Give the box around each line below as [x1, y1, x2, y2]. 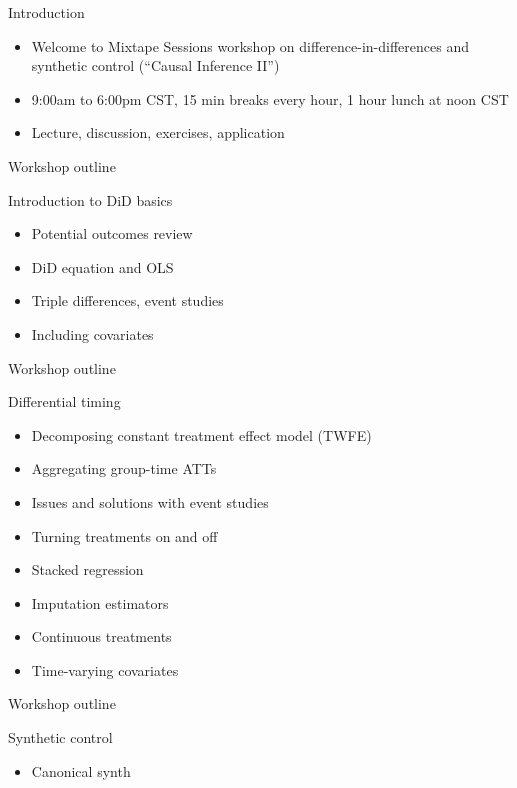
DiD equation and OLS [31, 256, 174, 277]
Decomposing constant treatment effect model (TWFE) [31, 424, 372, 445]
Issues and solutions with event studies [31, 491, 269, 512]
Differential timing [8, 391, 121, 412]
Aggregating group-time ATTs [31, 458, 217, 479]
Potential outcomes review [31, 223, 193, 244]
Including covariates [31, 323, 154, 344]
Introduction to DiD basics [8, 189, 173, 210]
